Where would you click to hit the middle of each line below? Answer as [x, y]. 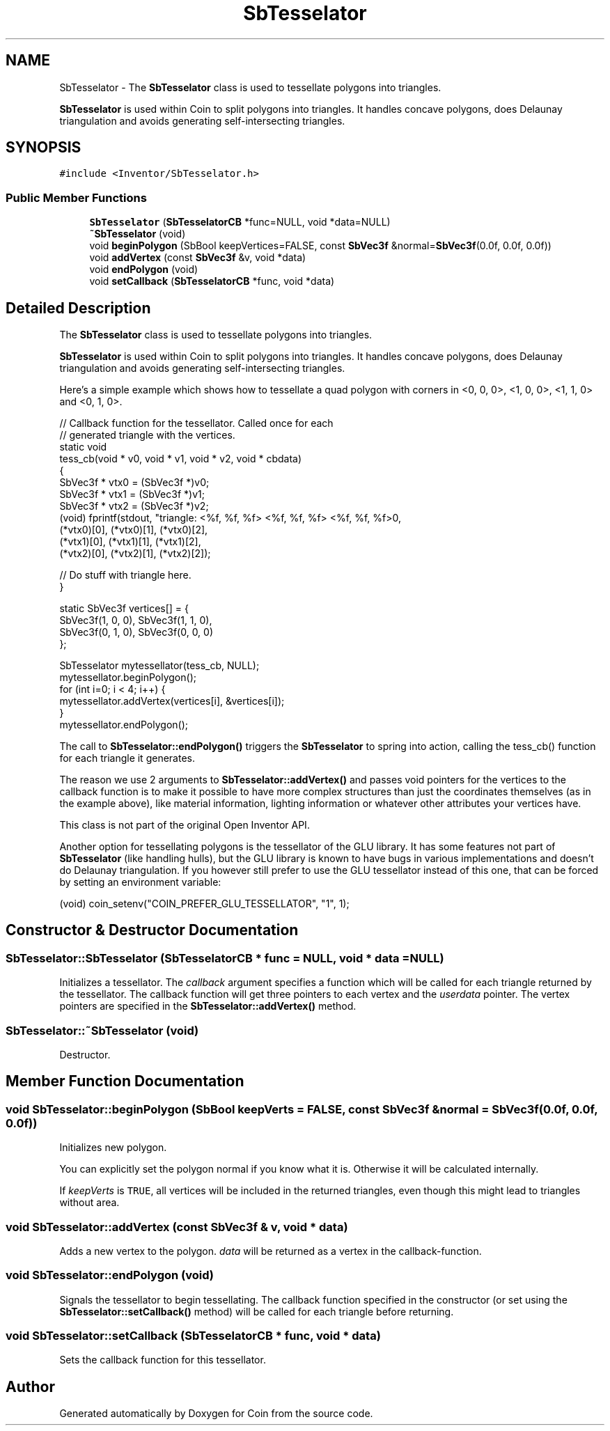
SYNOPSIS [44, 148]
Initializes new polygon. [113, 1148]
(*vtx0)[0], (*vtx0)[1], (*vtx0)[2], [134, 530]
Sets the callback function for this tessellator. [163, 1360]
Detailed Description [78, 308]
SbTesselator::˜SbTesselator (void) [102, 1030]
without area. [89, 1203]
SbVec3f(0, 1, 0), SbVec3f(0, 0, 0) [136, 632]
